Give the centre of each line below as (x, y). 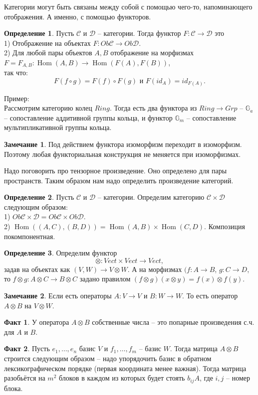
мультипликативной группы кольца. (58, 127)
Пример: (17, 98)
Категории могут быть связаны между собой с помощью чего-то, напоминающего (128, 6)
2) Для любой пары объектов (48, 53)
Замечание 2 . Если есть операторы (58, 296)
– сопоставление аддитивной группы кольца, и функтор (88, 117)
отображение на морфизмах (152, 53)
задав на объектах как (37, 269)
